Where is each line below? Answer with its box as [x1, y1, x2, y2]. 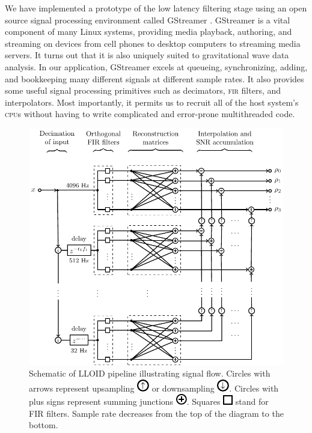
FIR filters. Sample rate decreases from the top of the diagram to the [29, 407, 284, 419]
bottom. [29, 419, 58, 431]
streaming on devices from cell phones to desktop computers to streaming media [5, 37, 301, 49]
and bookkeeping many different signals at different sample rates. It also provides [5, 72, 304, 85]
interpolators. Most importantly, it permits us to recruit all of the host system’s [5, 95, 299, 108]
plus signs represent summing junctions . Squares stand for [29, 395, 269, 408]
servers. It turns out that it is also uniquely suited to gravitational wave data [5, 49, 289, 61]
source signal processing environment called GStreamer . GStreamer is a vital [5, 13, 290, 26]
